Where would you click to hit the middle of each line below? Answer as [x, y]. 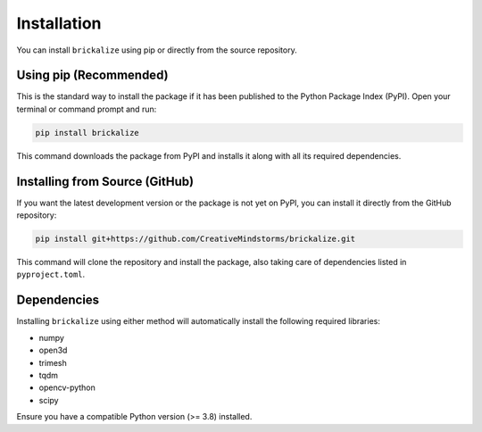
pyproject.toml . [51, 274]
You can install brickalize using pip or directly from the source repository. [157, 50]
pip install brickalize [87, 133]
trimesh [53, 362]
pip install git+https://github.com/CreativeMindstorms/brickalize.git [195, 239]
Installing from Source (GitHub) [105, 182]
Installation [59, 23]
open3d [53, 350]
